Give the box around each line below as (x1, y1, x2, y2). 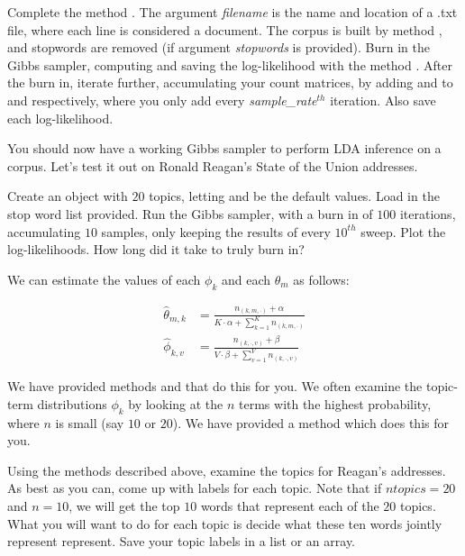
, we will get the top (68, 496, 180, 515)
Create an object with (7, 187, 128, 205)
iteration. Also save (330, 90, 436, 109)
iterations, (399, 204, 456, 223)
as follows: (293, 269, 350, 288)
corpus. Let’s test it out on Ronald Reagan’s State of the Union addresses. (7, 156, 418, 175)
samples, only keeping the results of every (101, 222, 331, 241)
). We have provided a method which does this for (172, 413, 449, 432)
